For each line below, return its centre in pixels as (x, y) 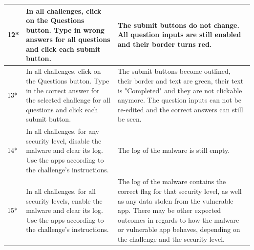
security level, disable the (64, 140)
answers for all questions (68, 39)
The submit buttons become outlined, (174, 71)
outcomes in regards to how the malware (178, 219)
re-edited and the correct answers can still (180, 109)
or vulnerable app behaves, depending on (179, 229)
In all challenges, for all (61, 191)
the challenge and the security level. (171, 239)
